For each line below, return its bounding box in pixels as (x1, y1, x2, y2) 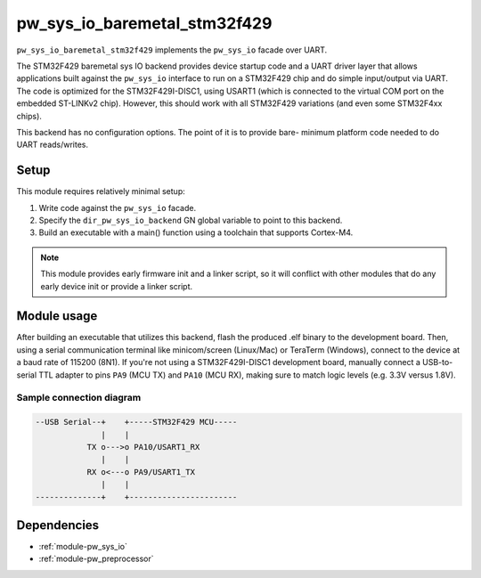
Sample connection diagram (16, 392, 142, 404)
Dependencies (16, 517, 100, 533)
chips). (16, 110, 42, 121)
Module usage (16, 308, 98, 324)
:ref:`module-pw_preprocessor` (38, 553, 155, 565)
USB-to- (421, 357, 453, 368)
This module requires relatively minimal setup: (16, 186, 186, 197)
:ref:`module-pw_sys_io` (38, 541, 128, 551)
